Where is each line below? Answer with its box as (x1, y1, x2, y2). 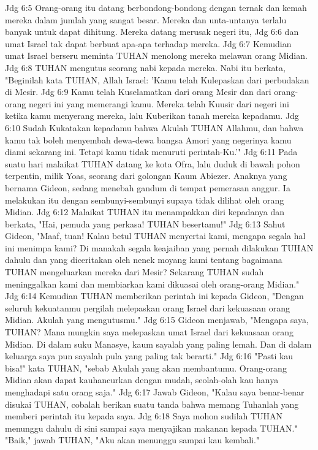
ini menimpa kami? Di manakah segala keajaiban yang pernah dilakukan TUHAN (5, 241, 314, 254)
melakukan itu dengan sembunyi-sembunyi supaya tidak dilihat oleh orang (5, 193, 284, 206)
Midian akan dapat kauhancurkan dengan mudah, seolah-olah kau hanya (5, 373, 279, 386)
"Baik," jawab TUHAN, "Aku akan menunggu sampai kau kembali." (5, 433, 260, 446)
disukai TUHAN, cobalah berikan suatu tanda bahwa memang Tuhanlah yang (5, 397, 299, 410)
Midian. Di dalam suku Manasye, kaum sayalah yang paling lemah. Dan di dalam (5, 337, 312, 350)
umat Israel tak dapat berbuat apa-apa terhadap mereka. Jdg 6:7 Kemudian (5, 37, 292, 50)
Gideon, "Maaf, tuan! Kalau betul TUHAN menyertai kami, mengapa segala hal (5, 229, 306, 242)
